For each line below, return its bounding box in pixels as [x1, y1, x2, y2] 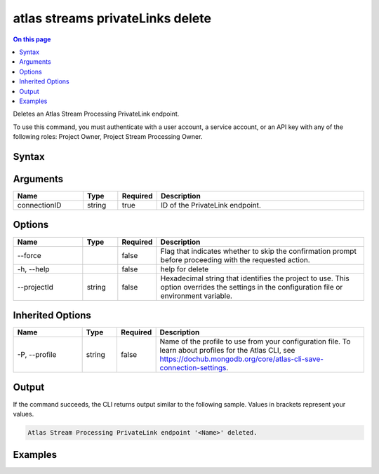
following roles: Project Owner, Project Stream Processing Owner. [13, 133, 203, 141]
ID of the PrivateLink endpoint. [160, 200, 261, 210]
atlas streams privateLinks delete [13, 11, 212, 26]
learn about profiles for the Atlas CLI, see [159, 346, 295, 355]
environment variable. [160, 291, 233, 301]
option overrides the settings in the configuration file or [160, 282, 343, 292]
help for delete [160, 264, 209, 273]
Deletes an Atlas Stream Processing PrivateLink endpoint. [13, 109, 180, 118]
